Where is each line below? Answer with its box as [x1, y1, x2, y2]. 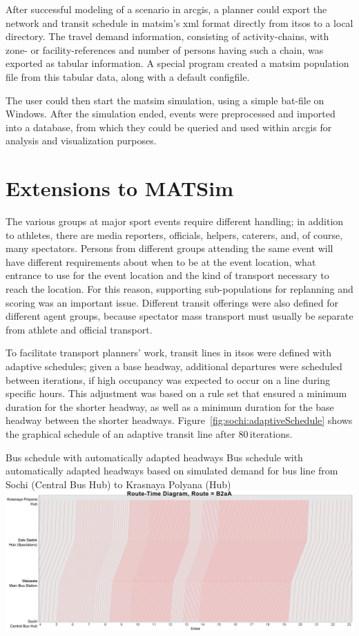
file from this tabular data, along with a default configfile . [6, 69, 250, 84]
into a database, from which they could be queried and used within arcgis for [6, 119, 332, 134]
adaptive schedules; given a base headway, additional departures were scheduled [6, 359, 342, 373]
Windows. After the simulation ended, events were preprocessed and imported [6, 106, 336, 121]
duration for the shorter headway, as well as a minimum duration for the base [6, 399, 334, 414]
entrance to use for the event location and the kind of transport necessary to [6, 268, 329, 282]
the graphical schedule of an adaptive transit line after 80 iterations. [6, 426, 293, 441]
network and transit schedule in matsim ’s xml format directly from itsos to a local [6, 15, 353, 30]
